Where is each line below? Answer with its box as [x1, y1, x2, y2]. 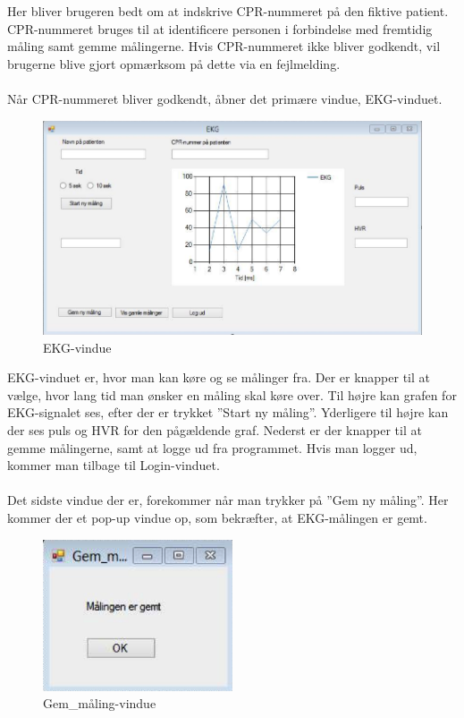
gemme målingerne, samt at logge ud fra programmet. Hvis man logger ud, [7, 438, 418, 457]
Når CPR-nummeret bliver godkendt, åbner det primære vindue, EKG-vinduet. [7, 89, 443, 107]
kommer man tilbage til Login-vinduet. [7, 456, 220, 474]
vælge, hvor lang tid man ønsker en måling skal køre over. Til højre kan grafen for [7, 385, 457, 404]
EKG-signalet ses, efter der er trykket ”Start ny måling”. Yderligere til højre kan [7, 403, 449, 422]
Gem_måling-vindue [43, 694, 156, 713]
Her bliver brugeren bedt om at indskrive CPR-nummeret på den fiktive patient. [7, 2, 449, 20]
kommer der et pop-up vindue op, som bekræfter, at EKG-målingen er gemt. [7, 508, 427, 526]
